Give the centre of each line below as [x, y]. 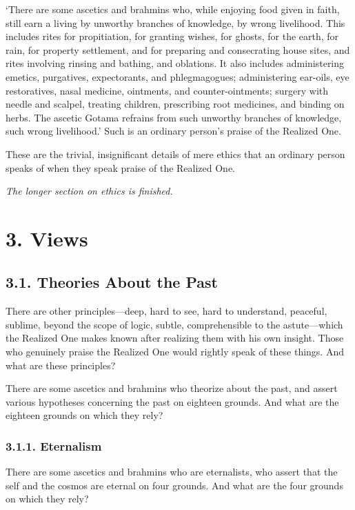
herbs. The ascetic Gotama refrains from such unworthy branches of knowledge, [174, 117]
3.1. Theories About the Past [112, 282]
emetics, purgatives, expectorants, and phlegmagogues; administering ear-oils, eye [177, 76]
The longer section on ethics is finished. [89, 191]
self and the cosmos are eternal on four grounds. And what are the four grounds [174, 485]
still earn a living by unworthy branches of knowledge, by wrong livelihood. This [175, 22]
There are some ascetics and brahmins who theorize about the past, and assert [172, 388]
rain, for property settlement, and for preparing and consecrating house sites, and [178, 49]
